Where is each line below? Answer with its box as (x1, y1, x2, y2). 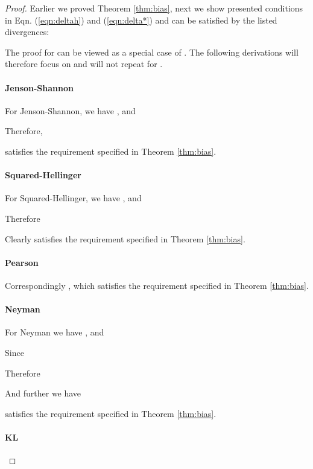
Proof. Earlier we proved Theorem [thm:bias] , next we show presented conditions (5, 2, 303, 14)
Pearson (5, 256, 39, 268)
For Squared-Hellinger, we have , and (5, 192, 142, 204)
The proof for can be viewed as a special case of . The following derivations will (5, 45, 299, 58)
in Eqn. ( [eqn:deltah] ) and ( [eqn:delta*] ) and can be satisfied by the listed (5, 13, 277, 26)
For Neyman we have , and (5, 326, 104, 338)
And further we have (5, 387, 81, 399)
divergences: (5, 25, 49, 38)
